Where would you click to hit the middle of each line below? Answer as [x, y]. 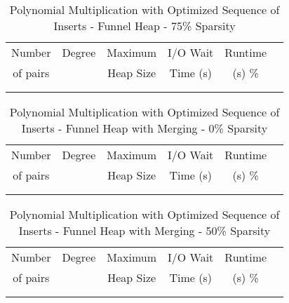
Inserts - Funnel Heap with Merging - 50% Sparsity [144, 230]
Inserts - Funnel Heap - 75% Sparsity [144, 26]
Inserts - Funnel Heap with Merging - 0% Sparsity [144, 128]
